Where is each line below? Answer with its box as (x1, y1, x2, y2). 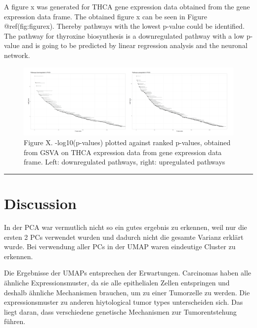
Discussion (4, 193, 77, 213)
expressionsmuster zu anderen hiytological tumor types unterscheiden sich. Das (4, 297, 243, 307)
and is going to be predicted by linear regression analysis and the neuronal (22, 40, 248, 51)
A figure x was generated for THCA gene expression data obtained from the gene (4, 1, 250, 11)
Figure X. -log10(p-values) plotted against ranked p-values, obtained (24, 137, 231, 148)
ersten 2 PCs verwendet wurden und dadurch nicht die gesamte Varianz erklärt (4, 231, 244, 242)
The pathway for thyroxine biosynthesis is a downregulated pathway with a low (4, 30, 245, 41)
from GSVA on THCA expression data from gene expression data (24, 147, 222, 157)
